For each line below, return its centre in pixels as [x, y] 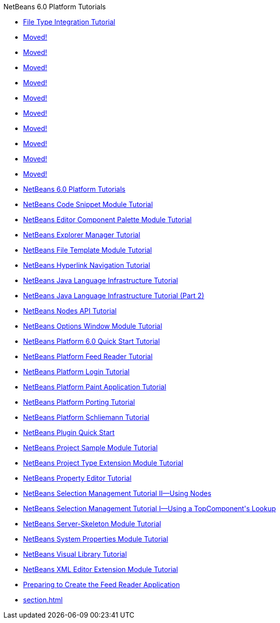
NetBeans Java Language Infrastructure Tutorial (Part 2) [114, 296]
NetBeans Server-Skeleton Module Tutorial [92, 524]
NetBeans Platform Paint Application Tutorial [95, 387]
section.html [43, 600]
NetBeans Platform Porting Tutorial [79, 402]
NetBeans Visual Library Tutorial [75, 554]
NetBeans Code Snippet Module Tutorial [88, 204]
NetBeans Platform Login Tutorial [76, 372]
